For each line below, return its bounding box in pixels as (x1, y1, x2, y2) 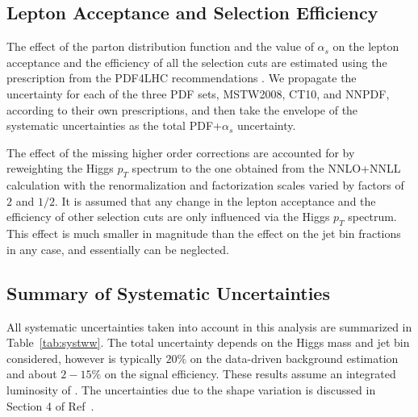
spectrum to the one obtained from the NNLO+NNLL (132, 160, 401, 177)
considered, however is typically (6, 349, 162, 366)
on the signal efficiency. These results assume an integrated (104, 365, 396, 382)
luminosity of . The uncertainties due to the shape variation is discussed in (6, 381, 376, 398)
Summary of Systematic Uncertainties (6, 280, 330, 305)
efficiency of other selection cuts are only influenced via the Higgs (6, 208, 330, 225)
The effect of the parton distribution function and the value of (6, 38, 314, 55)
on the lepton (332, 38, 399, 55)
